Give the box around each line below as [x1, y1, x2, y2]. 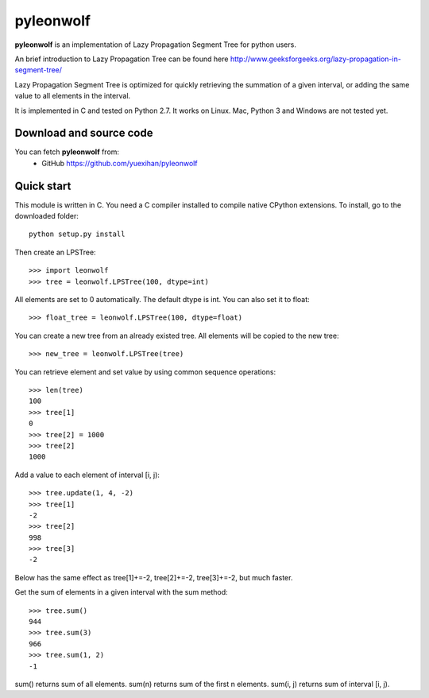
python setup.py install [29, 230, 126, 238]
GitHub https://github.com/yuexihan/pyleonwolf [41, 158, 198, 168]
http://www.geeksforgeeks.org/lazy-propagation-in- [230, 54, 401, 64]
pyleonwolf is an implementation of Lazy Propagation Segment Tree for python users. [14, 40, 297, 49]
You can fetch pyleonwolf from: [14, 147, 119, 157]
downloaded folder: [14, 211, 79, 221]
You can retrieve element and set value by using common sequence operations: [14, 366, 276, 377]
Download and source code [14, 126, 153, 140]
